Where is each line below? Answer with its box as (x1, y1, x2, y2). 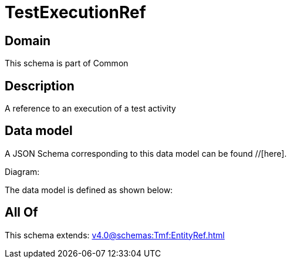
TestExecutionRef (5, 2, 146, 22)
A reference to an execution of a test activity (5, 103, 176, 114)
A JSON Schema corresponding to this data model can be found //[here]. (5, 148, 287, 159)
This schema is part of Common (5, 58, 128, 69)
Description (5, 78, 75, 93)
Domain (5, 33, 51, 48)
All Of (5, 205, 38, 220)
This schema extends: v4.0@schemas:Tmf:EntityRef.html (5, 230, 225, 240)
